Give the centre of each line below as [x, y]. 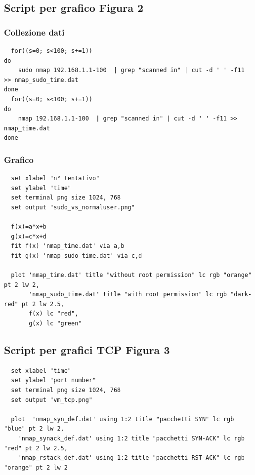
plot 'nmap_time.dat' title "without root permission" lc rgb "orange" [131, 275]
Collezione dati [34, 32]
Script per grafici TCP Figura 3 [87, 350]
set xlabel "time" [41, 371]
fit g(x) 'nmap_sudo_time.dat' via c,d [77, 256]
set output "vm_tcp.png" [52, 400]
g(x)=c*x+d [29, 236]
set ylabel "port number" [54, 380]
